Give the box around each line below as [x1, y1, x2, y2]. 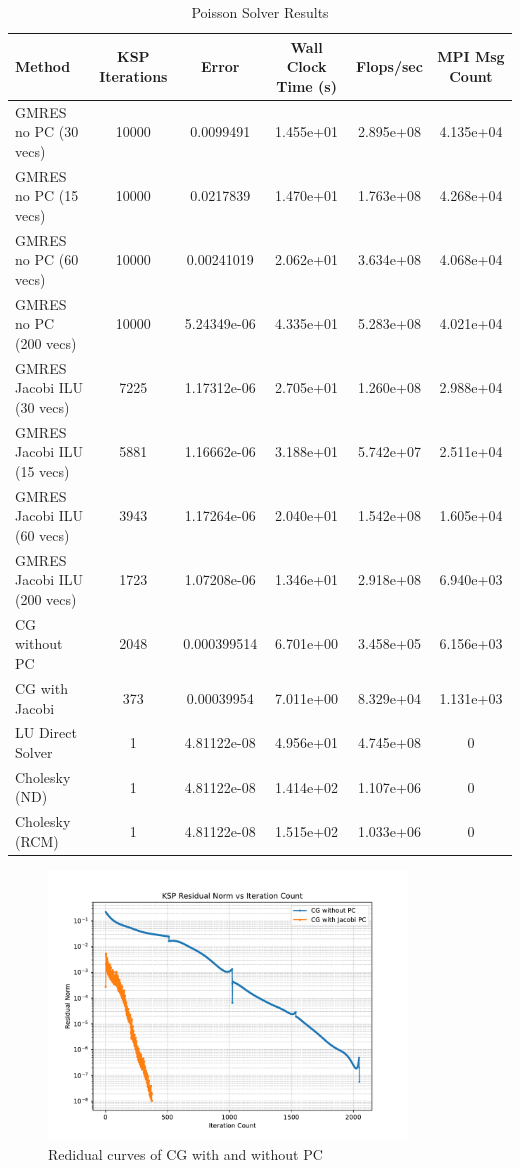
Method [15, 56, 71, 77]
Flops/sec [355, 56, 423, 77]
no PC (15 [15, 185, 79, 206]
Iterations [99, 65, 168, 86]
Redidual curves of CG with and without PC [48, 1143, 323, 1164]
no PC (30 [15, 121, 79, 142]
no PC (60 [15, 249, 79, 270]
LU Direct [15, 722, 77, 743]
